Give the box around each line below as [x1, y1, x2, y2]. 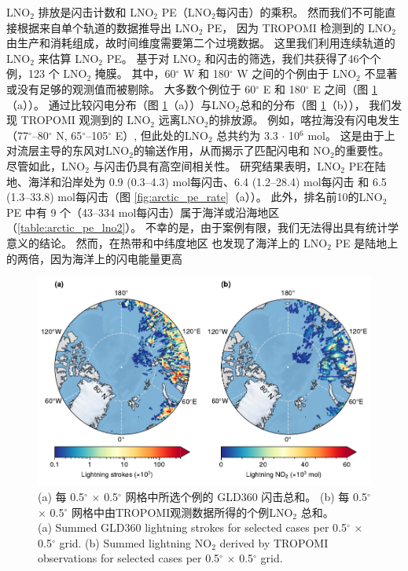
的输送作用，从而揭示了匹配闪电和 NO [133, 142, 330, 159]
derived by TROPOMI [219, 534, 329, 551]
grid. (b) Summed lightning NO [59, 534, 212, 551]
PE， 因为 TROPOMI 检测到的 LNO [207, 19, 392, 35]
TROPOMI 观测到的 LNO [20, 112, 151, 128]
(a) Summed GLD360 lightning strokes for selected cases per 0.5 [38, 519, 347, 536]
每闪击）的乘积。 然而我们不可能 [215, 4, 385, 20]
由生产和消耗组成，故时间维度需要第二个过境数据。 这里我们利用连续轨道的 [6, 35, 395, 51]
